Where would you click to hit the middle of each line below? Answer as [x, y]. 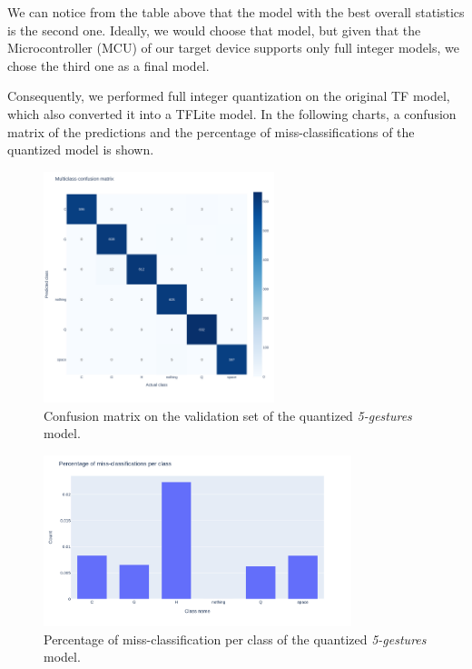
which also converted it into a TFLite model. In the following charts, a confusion [232, 113]
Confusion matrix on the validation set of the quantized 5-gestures [228, 415]
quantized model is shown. [81, 150]
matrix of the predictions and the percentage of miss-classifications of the [211, 131]
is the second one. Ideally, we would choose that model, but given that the [214, 30]
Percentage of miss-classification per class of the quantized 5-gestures [235, 639]
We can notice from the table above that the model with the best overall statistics [236, 12]
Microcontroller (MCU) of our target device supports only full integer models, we [233, 48]
